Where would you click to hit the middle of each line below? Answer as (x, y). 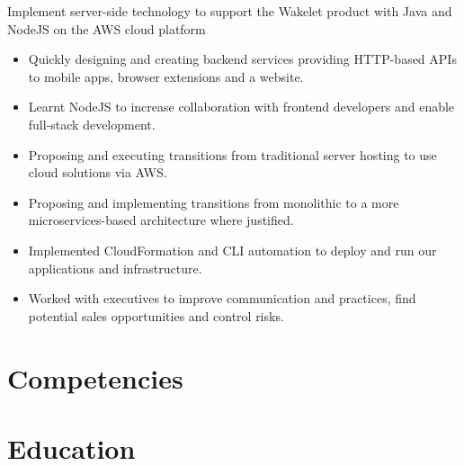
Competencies (95, 377)
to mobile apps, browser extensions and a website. (166, 76)
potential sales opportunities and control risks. (156, 315)
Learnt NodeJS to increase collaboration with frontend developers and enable (241, 107)
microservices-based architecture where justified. (161, 220)
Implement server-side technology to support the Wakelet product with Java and (230, 11)
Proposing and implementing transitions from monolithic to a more (214, 202)
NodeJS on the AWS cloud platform (107, 28)
